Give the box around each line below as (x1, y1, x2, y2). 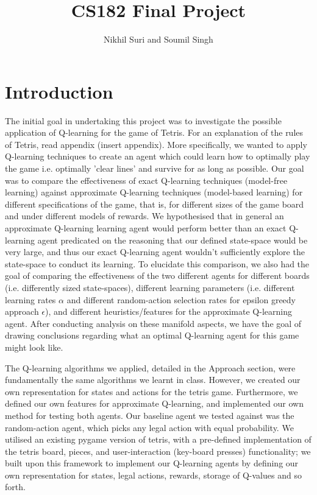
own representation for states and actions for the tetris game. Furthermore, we (5, 385, 298, 398)
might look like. (5, 340, 63, 353)
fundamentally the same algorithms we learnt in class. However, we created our (5, 373, 301, 386)
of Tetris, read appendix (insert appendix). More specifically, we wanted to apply (5, 138, 307, 150)
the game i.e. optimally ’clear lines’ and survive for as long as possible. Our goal (5, 162, 304, 175)
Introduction (5, 79, 113, 104)
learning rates (5, 293, 56, 306)
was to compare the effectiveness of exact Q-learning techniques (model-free (5, 174, 288, 186)
